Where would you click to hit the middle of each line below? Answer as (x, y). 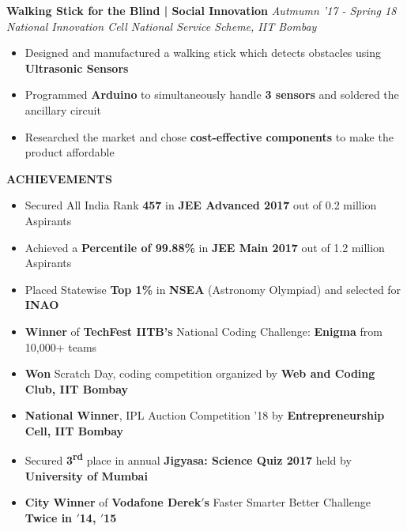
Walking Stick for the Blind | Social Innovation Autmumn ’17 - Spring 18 (202, 10)
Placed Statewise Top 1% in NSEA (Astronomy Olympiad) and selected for (213, 289)
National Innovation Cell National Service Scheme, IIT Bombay (162, 26)
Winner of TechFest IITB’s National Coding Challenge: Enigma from (203, 331)
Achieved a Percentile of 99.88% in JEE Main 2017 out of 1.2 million (205, 247)
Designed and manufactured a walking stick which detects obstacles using (203, 53)
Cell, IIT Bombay (74, 430)
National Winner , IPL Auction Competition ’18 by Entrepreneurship (205, 415)
